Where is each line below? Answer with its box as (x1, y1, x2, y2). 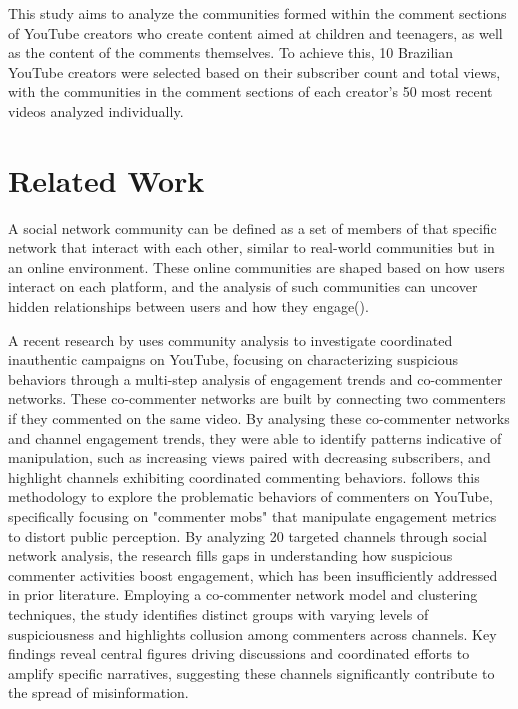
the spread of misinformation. (8, 682, 189, 703)
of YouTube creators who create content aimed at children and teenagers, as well (8, 22, 503, 43)
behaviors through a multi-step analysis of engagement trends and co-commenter (8, 368, 503, 389)
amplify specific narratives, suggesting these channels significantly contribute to (8, 662, 495, 683)
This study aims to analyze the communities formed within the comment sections (8, 3, 507, 23)
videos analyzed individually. (8, 100, 184, 121)
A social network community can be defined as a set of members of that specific (8, 217, 497, 238)
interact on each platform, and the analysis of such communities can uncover (8, 276, 478, 297)
